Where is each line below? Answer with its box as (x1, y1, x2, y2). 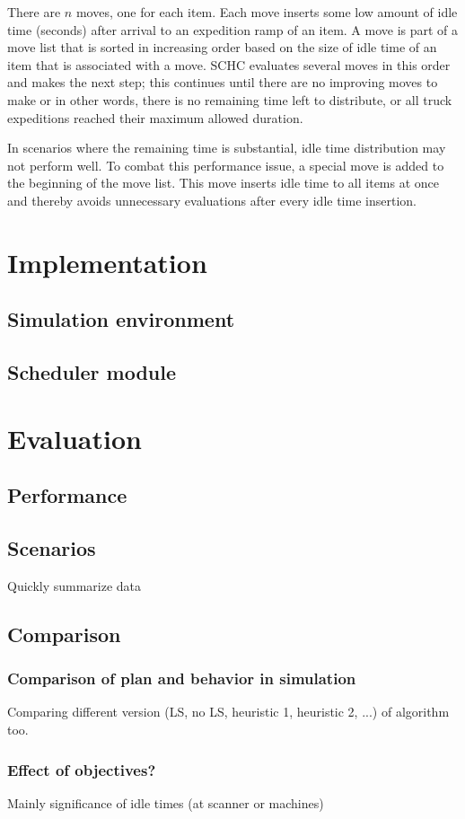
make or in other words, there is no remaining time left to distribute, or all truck (7, 90, 452, 109)
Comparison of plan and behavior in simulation (7, 667, 356, 690)
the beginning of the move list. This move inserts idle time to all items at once (7, 173, 440, 192)
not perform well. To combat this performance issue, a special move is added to (7, 155, 444, 174)
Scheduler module (7, 358, 177, 386)
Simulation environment (7, 305, 235, 333)
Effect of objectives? (7, 758, 156, 780)
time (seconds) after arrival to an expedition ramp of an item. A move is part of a (7, 20, 459, 39)
